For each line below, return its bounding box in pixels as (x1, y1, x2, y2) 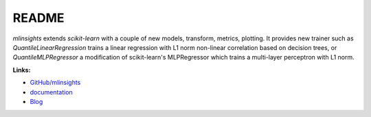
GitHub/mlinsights (30, 79, 81, 87)
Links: (12, 66, 31, 74)
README (12, 10, 65, 25)
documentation (30, 88, 74, 96)
